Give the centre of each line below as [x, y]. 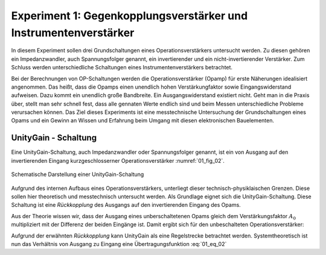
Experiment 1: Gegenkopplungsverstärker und [129, 16]
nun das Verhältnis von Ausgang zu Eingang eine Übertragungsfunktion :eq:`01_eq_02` [119, 244]
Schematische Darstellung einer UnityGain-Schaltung [78, 174]
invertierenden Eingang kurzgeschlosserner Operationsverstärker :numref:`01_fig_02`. [118, 160]
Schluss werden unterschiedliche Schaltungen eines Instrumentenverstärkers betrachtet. [122, 68]
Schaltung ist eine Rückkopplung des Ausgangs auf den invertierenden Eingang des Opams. [126, 205]
